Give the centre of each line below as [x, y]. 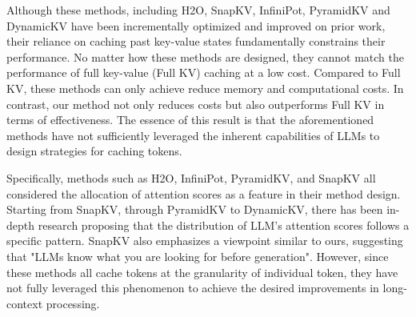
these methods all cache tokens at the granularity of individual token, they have [202, 272]
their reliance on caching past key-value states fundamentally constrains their [196, 41]
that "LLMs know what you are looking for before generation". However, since [198, 256]
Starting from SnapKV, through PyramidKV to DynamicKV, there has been [195, 209]
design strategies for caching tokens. [94, 151]
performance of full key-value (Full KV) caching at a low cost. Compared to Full [204, 72]
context [25, 303]
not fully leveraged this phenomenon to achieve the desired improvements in [193, 288]
